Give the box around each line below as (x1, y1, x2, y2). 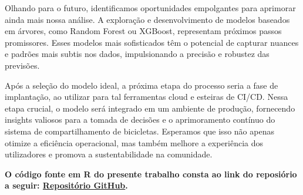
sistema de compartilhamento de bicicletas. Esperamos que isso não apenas (5, 125, 274, 137)
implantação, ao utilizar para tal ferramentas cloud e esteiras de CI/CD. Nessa (5, 90, 288, 103)
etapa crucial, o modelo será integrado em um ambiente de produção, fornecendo (5, 102, 295, 114)
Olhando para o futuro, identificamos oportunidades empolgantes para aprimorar (5, 2, 296, 14)
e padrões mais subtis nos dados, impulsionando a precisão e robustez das (5, 48, 270, 60)
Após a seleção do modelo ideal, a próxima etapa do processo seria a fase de (5, 79, 278, 91)
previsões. (5, 59, 40, 71)
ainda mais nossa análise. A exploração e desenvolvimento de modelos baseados (5, 13, 290, 25)
